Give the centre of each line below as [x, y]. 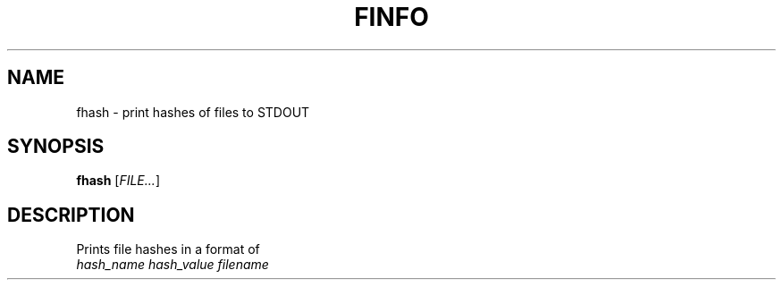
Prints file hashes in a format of [168, 249]
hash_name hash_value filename [173, 265]
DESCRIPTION [71, 215]
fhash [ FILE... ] [118, 181]
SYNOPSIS [56, 147]
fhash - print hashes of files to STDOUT [193, 112]
